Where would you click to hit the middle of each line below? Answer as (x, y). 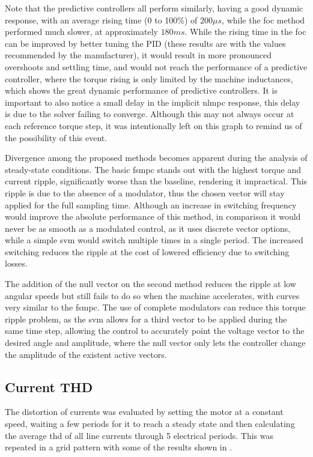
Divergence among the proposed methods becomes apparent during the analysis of (156, 158)
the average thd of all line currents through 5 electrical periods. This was (139, 435)
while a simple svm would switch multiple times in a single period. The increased (154, 240)
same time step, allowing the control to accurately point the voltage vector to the (155, 331)
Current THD (49, 386)
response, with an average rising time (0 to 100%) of (101, 20)
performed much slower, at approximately (81, 32)
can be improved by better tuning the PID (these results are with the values (145, 43)
